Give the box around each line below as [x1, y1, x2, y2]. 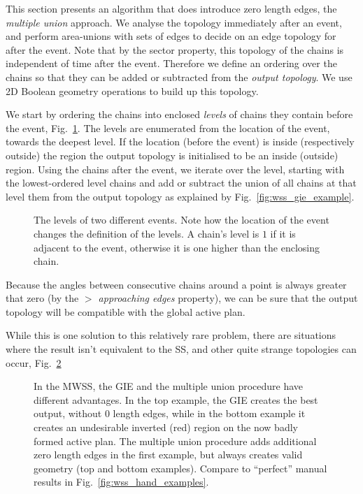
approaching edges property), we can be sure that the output [98, 291, 358, 305]
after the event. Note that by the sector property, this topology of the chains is [6, 42, 344, 57]
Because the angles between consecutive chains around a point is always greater [6, 277, 347, 291]
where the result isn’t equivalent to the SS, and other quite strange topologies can [6, 342, 357, 356]
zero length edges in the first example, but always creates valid [34, 447, 303, 462]
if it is [270, 226, 296, 240]
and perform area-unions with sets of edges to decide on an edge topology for [6, 29, 336, 43]
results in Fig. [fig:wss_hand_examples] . [34, 474, 209, 489]
